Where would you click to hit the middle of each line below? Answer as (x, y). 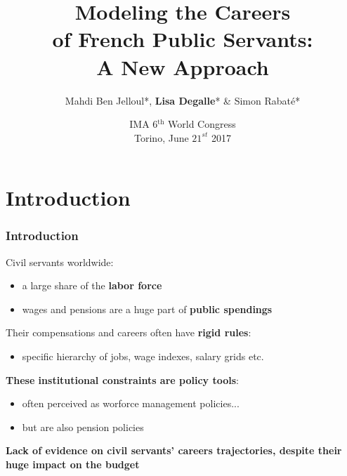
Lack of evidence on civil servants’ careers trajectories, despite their (174, 450)
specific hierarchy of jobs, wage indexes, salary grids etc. (143, 356)
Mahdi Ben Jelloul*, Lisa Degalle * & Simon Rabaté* (183, 100)
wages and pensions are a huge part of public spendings (147, 309)
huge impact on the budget (73, 464)
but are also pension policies (83, 427)
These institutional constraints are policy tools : (122, 379)
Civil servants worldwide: (60, 262)
